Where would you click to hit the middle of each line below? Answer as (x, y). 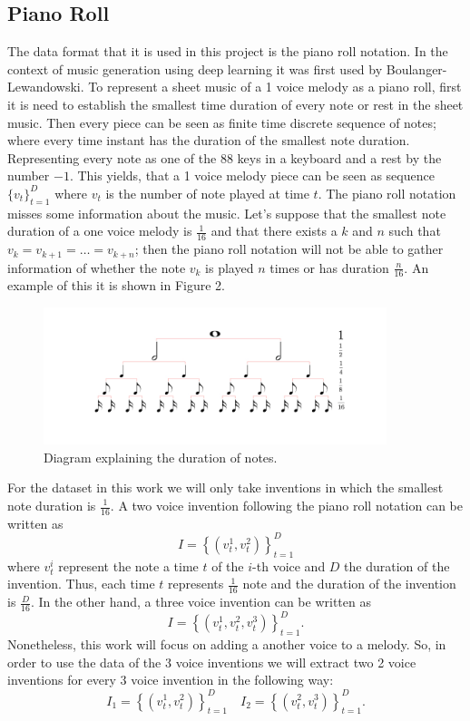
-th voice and (289, 565)
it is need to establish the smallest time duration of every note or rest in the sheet (235, 104)
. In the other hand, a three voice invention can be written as (201, 602)
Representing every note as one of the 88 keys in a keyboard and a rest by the (225, 157)
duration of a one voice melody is (100, 231)
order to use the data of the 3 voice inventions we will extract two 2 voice (212, 662)
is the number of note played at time (207, 193)
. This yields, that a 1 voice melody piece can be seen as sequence (252, 175)
